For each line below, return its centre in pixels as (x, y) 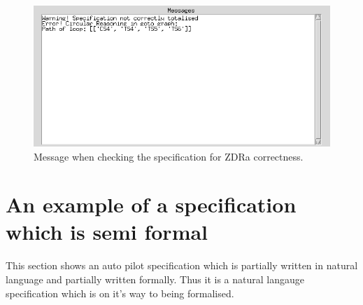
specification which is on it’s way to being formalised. (120, 293)
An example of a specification (151, 204)
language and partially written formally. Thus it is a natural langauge (155, 279)
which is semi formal (107, 232)
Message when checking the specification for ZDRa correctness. (169, 156)
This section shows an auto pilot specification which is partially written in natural (182, 265)
